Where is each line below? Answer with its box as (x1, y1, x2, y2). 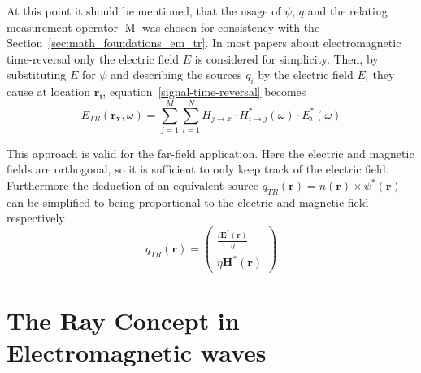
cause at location (7, 83, 91, 100)
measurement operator (7, 18, 119, 35)
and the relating (307, 2, 388, 19)
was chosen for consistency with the (142, 18, 320, 35)
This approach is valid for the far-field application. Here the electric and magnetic (7, 144, 414, 161)
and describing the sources (111, 66, 242, 83)
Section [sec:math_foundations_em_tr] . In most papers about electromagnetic (7, 34, 401, 51)
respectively (7, 209, 65, 226)
